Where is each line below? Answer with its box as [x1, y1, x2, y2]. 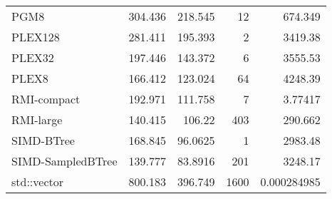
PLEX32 [11, 49, 54, 66]
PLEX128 [11, 29, 60, 45]
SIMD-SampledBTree [11, 153, 118, 169]
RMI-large [11, 111, 63, 128]
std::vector [11, 173, 64, 190]
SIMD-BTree [11, 132, 75, 148]
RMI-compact [11, 91, 81, 107]
